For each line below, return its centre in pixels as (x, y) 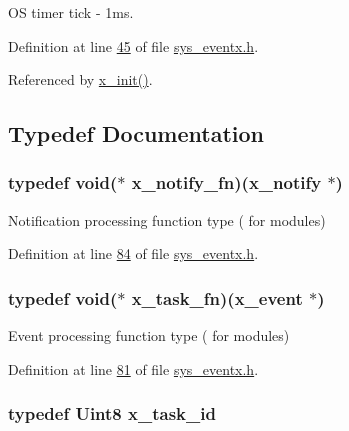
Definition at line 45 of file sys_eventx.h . (133, 45)
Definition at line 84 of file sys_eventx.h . (133, 253)
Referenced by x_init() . (80, 79)
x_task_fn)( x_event (217, 297)
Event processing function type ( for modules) (149, 335)
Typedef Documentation (136, 133)
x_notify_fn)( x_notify (226, 182)
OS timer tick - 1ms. (71, 12)
